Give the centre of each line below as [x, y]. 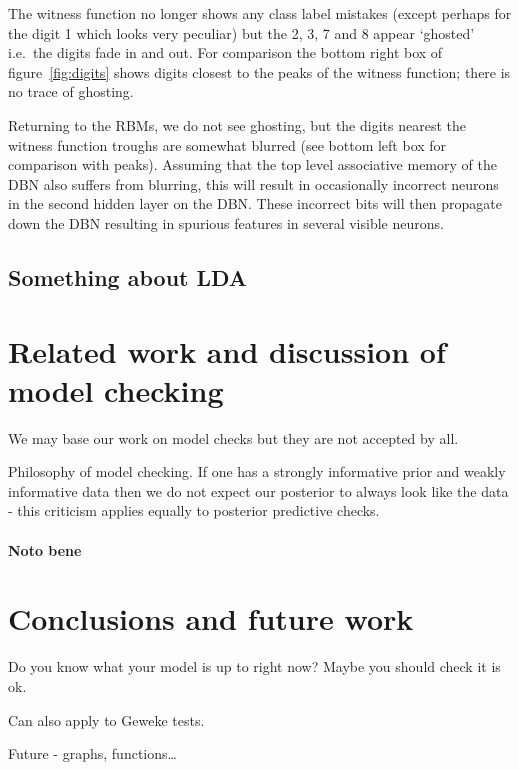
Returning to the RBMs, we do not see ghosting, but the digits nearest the [237, 124]
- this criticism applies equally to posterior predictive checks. [194, 510]
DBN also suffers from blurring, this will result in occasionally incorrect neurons [253, 183]
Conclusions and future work [211, 618]
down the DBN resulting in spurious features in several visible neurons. [226, 222]
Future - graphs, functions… [92, 753]
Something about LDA [128, 276]
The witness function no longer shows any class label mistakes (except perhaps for [260, 13]
